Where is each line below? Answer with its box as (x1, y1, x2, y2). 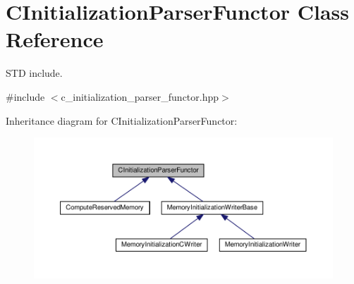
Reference (6, 25, 104, 54)
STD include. (6, 66, 63, 80)
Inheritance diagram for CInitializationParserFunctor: (6, 113, 238, 128)
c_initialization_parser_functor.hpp (61, 89, 219, 104)
